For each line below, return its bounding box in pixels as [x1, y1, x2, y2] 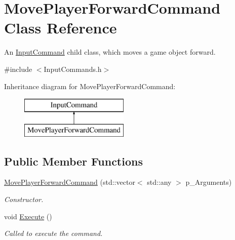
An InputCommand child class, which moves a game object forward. [4, 47, 216, 57]
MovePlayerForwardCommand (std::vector [4, 177, 135, 187]
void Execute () [4, 211, 52, 221]
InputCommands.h [44, 63, 102, 74]
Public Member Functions [4, 153, 143, 169]
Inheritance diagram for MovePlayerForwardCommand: [4, 81, 176, 91]
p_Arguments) [185, 177, 232, 187]
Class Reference [4, 17, 117, 38]
